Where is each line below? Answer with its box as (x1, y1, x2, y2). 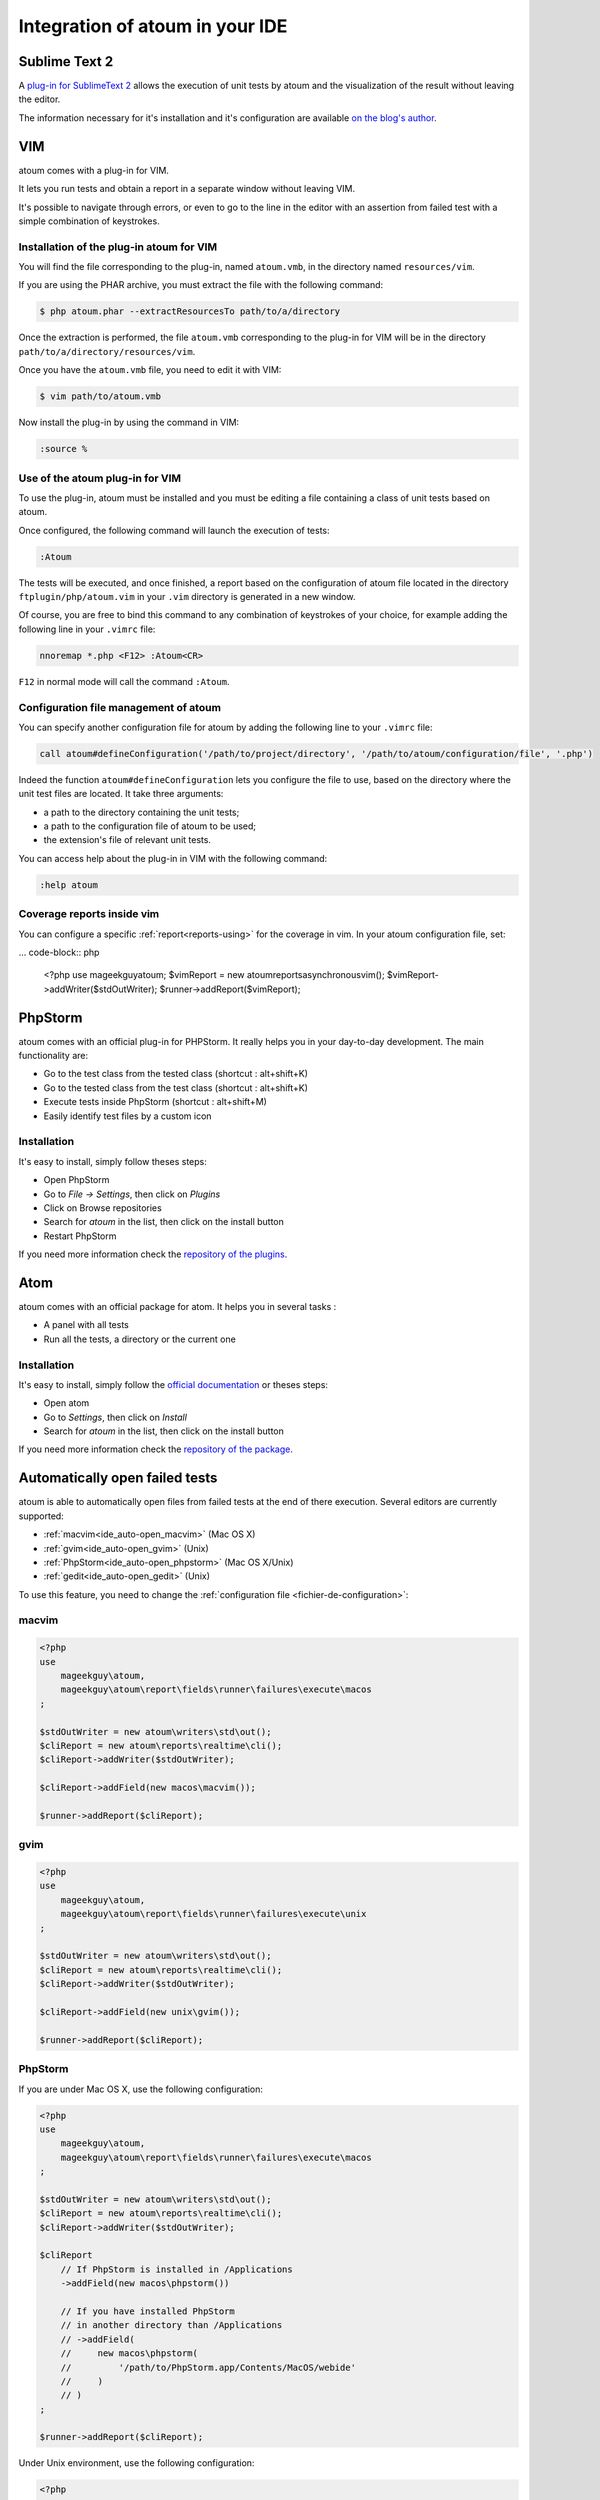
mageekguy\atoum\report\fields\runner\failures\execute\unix (60, 1908, 367, 1920)
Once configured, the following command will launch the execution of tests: (18, 524, 330, 536)
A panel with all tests (43, 1319, 129, 1331)
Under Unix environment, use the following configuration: (18, 2457, 255, 2469)
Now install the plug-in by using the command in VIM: (18, 416, 240, 429)
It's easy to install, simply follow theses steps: (18, 1155, 207, 1167)
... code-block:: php (18, 946, 100, 958)
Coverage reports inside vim (18, 907, 160, 921)
